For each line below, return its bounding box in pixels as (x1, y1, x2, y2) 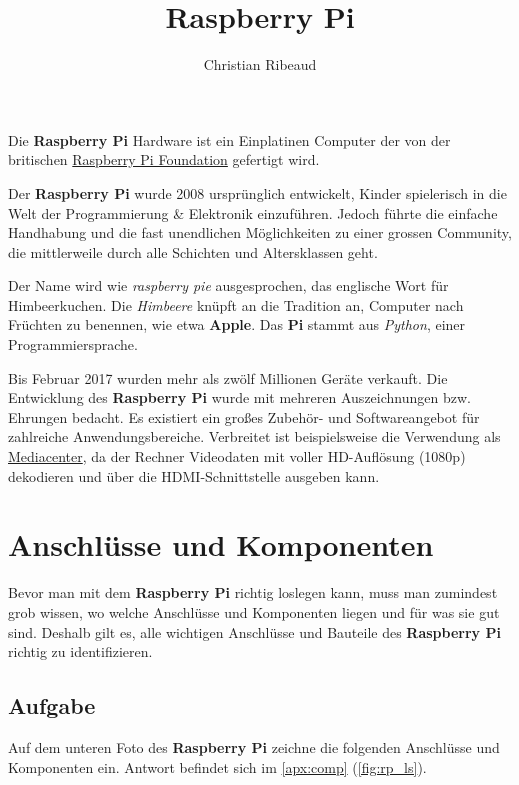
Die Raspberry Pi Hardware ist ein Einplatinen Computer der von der (8, 129, 451, 150)
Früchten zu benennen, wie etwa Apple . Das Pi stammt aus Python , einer (8, 314, 466, 335)
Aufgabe (8, 690, 96, 721)
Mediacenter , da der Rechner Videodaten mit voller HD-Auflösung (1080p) (8, 446, 466, 467)
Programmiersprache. (8, 334, 138, 355)
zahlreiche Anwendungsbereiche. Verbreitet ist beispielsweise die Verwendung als (8, 426, 501, 447)
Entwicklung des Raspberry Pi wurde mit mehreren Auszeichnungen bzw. (8, 387, 471, 408)
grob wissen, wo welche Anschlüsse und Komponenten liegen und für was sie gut (8, 601, 500, 622)
